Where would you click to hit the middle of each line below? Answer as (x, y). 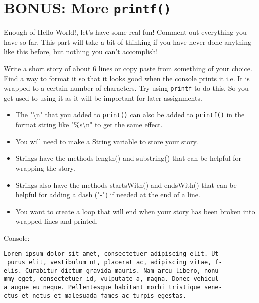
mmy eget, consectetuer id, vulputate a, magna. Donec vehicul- (113, 279)
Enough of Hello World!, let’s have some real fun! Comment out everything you (125, 32)
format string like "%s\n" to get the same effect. (89, 125)
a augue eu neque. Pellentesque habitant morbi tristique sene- (113, 287)
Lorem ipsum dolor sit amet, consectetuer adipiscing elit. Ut (111, 254)
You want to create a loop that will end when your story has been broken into (135, 211)
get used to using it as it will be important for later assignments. (103, 98)
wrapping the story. (45, 167)
